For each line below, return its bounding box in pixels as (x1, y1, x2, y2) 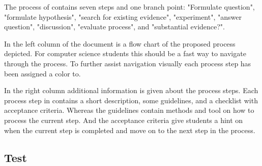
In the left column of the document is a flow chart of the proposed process (4, 38, 236, 49)
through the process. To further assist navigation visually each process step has (4, 58, 251, 68)
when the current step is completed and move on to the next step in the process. (4, 124, 255, 135)
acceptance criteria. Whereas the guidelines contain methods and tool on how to (4, 105, 254, 115)
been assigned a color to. (4, 68, 81, 78)
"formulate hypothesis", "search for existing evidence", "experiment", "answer (4, 11, 242, 22)
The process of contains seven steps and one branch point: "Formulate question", (4, 2, 255, 12)
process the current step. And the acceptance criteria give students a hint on (4, 114, 243, 125)
